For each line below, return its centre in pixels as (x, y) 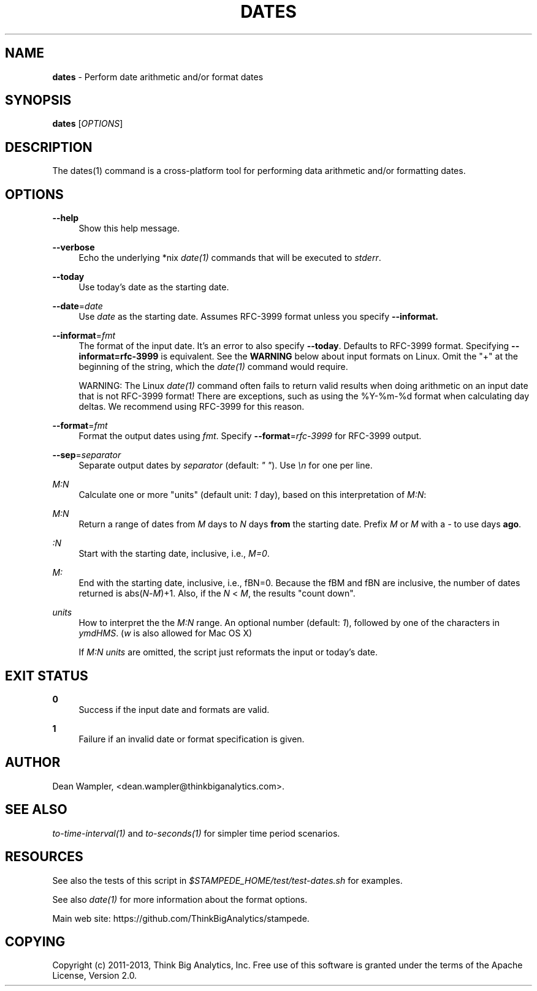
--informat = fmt (84, 336)
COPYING (35, 941)
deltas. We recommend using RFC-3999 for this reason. (192, 407)
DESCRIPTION (49, 147)
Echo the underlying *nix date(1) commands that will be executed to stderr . (230, 258)
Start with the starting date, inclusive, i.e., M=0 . (174, 554)
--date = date (78, 306)
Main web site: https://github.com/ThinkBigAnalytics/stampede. (181, 918)
